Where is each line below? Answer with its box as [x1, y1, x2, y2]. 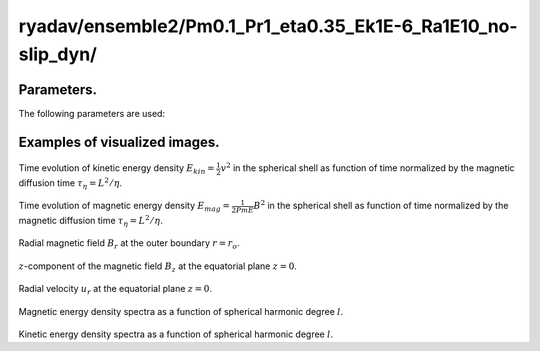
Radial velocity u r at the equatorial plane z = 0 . [18, 283, 212, 297]
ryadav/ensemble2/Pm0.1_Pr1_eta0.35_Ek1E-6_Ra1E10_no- [18, 15, 519, 37]
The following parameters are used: [18, 107, 165, 119]
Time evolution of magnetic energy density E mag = [18, 200, 230, 214]
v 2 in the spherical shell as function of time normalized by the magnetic [220, 161, 515, 174]
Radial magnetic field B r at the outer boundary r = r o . [18, 237, 240, 252]
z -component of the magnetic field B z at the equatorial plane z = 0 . [18, 260, 297, 274]
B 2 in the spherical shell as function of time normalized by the [253, 198, 509, 212]
